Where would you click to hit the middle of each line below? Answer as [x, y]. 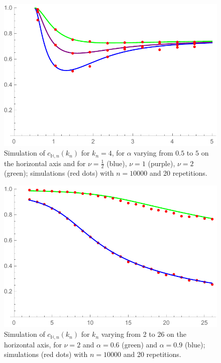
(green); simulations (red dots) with [59, 173]
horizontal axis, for [33, 344]
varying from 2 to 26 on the [144, 334]
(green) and [140, 344]
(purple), [161, 163]
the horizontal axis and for [45, 163]
